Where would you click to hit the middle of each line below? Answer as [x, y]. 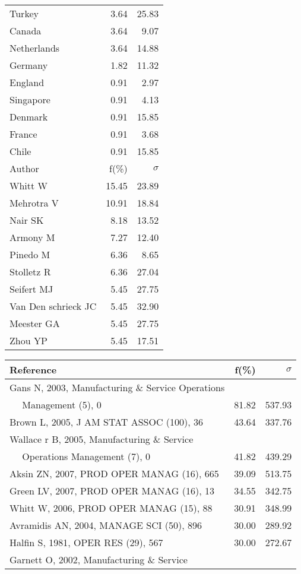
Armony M [32, 237]
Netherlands [35, 48]
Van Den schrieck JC [53, 306]
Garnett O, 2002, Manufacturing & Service [99, 559]
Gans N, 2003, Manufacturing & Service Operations [117, 387]
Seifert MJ [31, 289]
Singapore [30, 99]
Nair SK [27, 220]
